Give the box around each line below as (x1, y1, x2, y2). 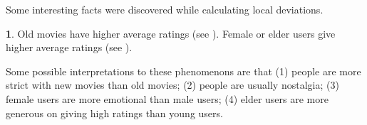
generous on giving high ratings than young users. (6, 105, 223, 120)
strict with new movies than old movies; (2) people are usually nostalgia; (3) (6, 77, 339, 92)
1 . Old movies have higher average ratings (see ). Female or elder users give (6, 26, 336, 40)
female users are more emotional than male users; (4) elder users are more (6, 91, 329, 106)
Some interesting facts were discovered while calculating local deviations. (6, 2, 324, 16)
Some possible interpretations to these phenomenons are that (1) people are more (6, 63, 361, 78)
